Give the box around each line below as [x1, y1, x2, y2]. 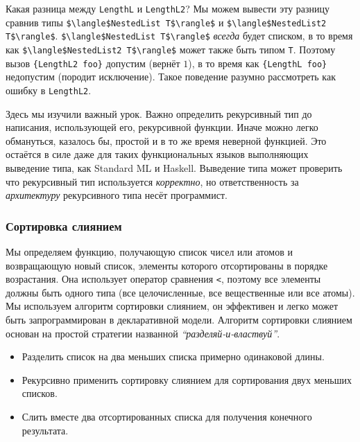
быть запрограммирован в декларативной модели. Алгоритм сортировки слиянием [6, 312, 352, 326]
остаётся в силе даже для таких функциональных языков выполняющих [6, 147, 309, 161]
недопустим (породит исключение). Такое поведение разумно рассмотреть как [6, 69, 336, 84]
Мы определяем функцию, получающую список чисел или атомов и [6, 244, 293, 258]
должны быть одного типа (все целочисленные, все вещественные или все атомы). [6, 285, 355, 299]
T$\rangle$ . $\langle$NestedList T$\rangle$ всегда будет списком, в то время [6, 28, 353, 43]
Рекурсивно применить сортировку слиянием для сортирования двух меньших [22, 372, 352, 387]
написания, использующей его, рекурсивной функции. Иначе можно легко [6, 120, 318, 134]
